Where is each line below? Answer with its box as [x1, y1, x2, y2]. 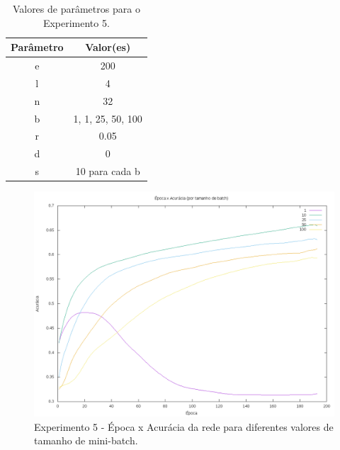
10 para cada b [75, 164, 140, 179]
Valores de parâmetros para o [12, 1, 140, 16]
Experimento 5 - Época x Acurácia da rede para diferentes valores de [34, 419, 334, 434]
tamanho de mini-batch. [34, 433, 138, 448]
